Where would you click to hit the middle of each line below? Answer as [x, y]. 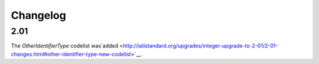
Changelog [38, 15]
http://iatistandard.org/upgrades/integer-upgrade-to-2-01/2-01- [201, 46]
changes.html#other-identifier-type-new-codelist [71, 54]
